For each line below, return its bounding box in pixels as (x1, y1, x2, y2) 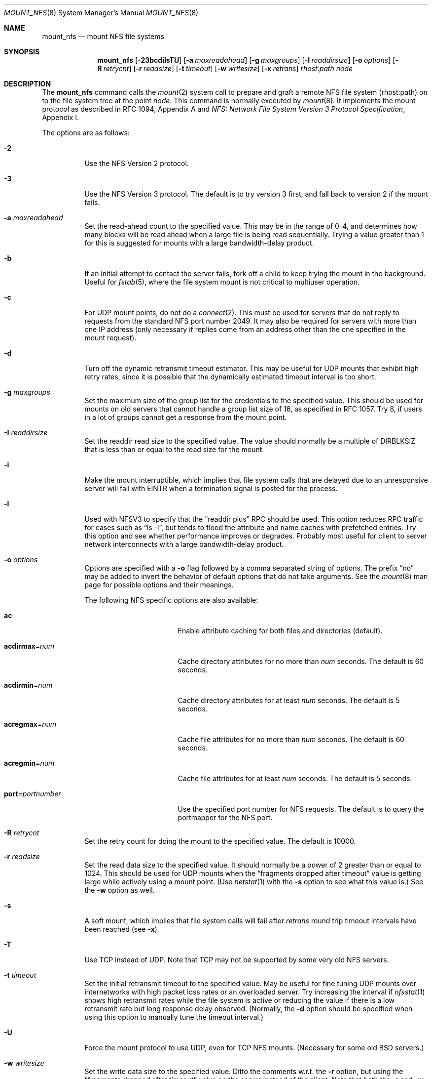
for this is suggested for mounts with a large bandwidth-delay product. (84, 239, 314, 247)
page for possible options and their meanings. (84, 581, 234, 589)
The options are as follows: (42, 128, 130, 137)
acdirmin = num (4, 681, 53, 689)
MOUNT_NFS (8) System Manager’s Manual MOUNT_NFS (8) (4, 8, 199, 17)
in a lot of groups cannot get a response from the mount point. (84, 413, 287, 421)
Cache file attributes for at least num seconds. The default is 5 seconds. (178, 774, 412, 783)
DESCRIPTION (4, 80, 51, 88)
